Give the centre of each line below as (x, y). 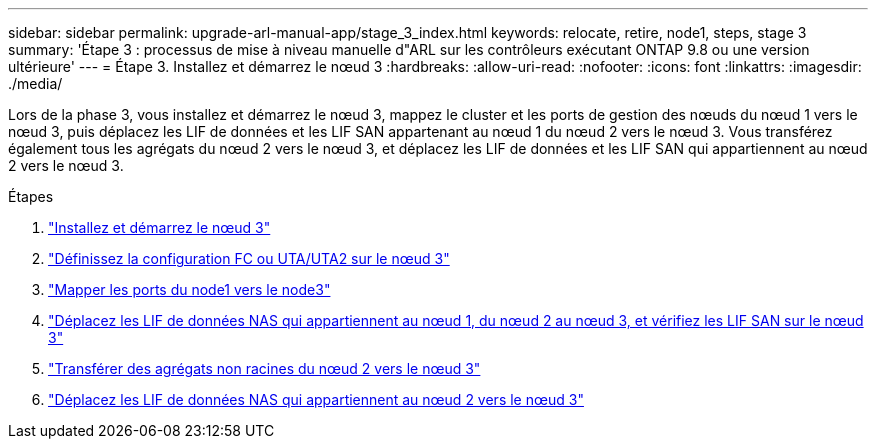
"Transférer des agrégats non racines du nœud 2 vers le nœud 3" (264, 368)
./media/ (35, 83)
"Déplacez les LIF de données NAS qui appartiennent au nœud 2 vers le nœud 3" (316, 399)
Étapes (31, 196)
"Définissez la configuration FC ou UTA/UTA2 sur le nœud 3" (249, 258)
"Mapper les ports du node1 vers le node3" (189, 289)
